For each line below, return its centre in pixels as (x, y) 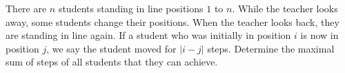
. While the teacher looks (285, 8)
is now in (319, 35)
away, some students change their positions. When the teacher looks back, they (172, 21)
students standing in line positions (131, 8)
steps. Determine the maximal (271, 48)
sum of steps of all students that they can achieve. (112, 62)
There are (26, 8)
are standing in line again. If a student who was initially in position (148, 35)
